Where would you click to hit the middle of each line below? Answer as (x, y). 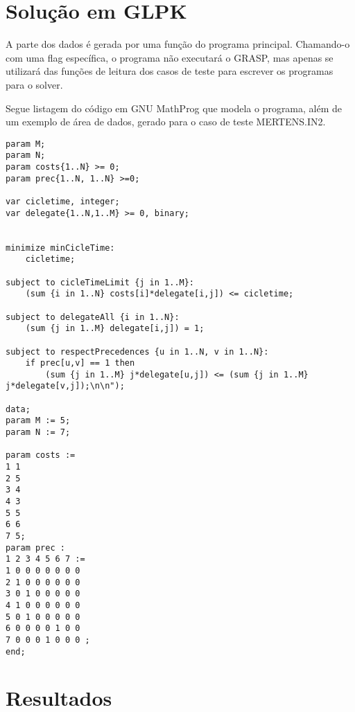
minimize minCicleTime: (60, 248)
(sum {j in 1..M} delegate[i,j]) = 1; (115, 329)
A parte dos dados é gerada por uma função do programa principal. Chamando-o (178, 44)
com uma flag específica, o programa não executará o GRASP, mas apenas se (170, 57)
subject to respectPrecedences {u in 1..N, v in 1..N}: (137, 351)
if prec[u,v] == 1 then (80, 363)
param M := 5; (38, 421)
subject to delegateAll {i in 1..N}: (93, 317)
